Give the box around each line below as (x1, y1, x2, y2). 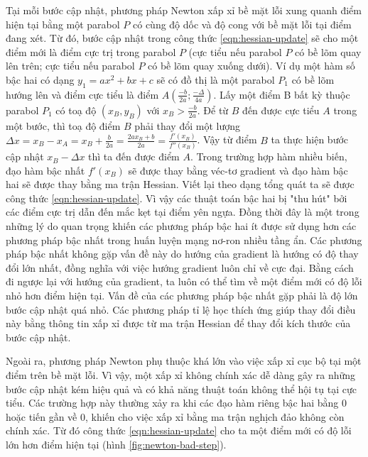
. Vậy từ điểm (197, 132, 257, 147)
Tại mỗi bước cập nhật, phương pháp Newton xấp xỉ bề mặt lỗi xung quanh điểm (6, 3, 362, 17)
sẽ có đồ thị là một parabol (156, 72, 275, 87)
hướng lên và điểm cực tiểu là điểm (6, 87, 159, 101)
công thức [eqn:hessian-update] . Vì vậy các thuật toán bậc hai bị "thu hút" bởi (6, 190, 347, 205)
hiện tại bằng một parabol (6, 16, 120, 31)
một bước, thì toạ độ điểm (6, 118, 121, 133)
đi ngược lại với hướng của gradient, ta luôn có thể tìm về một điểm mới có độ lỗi (6, 274, 362, 289)
